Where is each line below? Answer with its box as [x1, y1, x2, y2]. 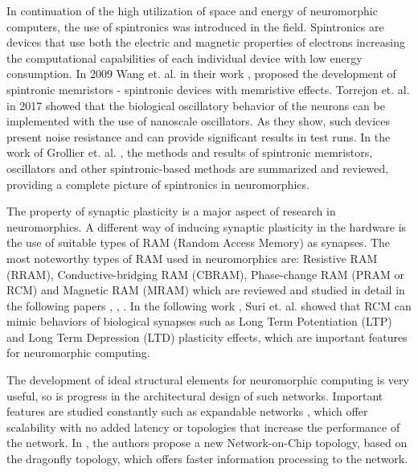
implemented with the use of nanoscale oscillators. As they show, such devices [6, 113, 390, 129]
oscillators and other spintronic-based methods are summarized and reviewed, [6, 159, 389, 176]
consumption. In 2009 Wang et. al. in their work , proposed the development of [6, 65, 396, 82]
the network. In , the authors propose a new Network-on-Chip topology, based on [6, 434, 408, 451]
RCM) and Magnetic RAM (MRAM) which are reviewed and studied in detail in [6, 281, 405, 298]
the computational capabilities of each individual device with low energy [6, 49, 363, 66]
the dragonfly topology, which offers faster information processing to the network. [6, 450, 408, 467]
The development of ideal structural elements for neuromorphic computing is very [6, 371, 409, 388]
